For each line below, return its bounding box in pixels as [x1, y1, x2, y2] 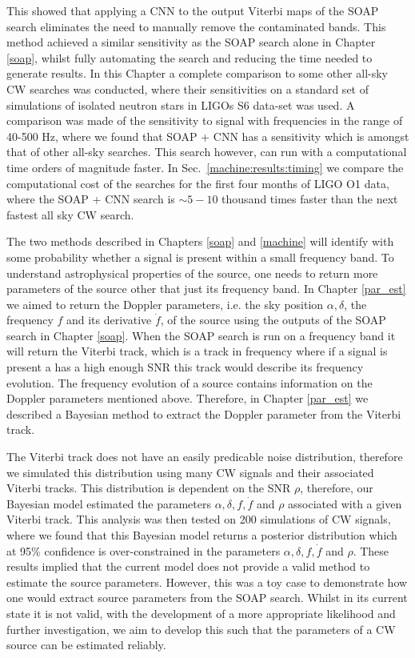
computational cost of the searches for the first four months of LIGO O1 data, [6, 175, 389, 191]
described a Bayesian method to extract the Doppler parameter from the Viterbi [6, 405, 401, 422]
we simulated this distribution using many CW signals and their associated [6, 463, 374, 480]
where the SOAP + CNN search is [6, 191, 175, 207]
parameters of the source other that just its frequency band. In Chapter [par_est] [6, 280, 406, 297]
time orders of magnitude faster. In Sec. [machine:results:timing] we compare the [6, 158, 404, 175]
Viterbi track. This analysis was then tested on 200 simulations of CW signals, [6, 511, 391, 528]
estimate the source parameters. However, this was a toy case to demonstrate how [6, 573, 408, 590]
